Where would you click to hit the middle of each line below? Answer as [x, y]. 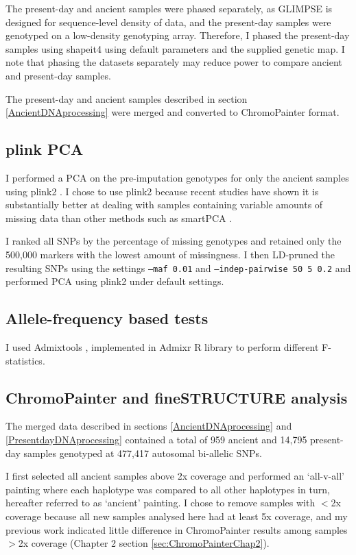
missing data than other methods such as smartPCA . [119, 218]
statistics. [25, 360]
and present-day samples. [58, 75]
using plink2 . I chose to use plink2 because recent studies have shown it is [162, 191]
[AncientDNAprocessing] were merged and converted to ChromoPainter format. [173, 112]
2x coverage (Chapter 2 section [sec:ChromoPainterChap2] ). [144, 543]
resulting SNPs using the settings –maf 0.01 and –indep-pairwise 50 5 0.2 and [178, 268]
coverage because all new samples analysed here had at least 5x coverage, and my [177, 516]
